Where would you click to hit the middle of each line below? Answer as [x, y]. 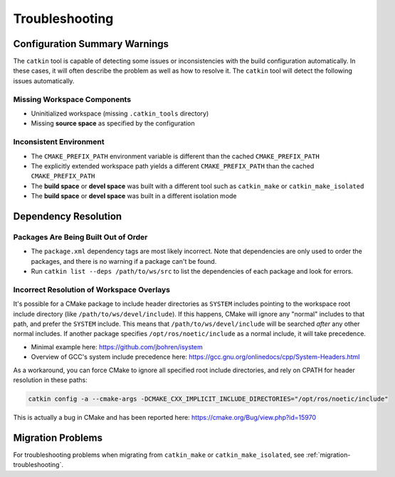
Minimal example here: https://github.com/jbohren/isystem [117, 347]
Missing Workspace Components [72, 99]
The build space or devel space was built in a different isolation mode [134, 196]
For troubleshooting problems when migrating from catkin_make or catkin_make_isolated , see [159, 455]
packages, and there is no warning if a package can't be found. [124, 261]
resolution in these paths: [51, 380]
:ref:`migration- [328, 455]
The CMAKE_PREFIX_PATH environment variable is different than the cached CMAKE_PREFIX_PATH [175, 156]
